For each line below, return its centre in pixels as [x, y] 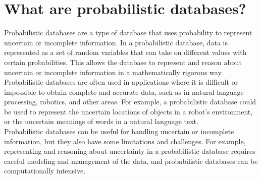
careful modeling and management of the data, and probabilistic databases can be [131, 161]
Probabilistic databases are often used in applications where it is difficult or [121, 82]
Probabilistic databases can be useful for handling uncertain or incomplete [119, 131]
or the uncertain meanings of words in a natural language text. [101, 121]
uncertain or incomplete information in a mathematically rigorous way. [114, 72]
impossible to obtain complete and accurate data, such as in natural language [124, 92]
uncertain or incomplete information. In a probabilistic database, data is [116, 42]
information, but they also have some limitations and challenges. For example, [125, 141]
